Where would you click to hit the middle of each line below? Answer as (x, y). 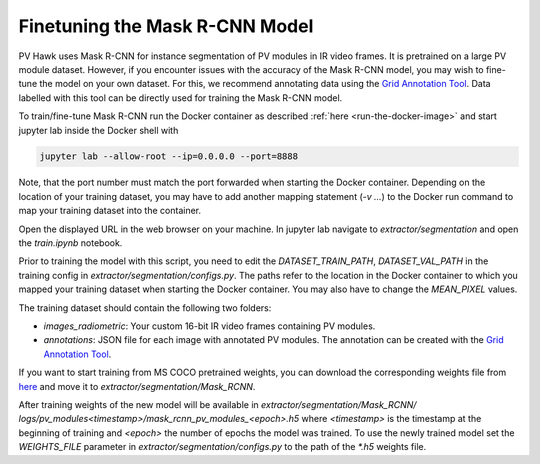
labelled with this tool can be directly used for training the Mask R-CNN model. (180, 97)
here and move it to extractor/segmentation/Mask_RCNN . (137, 386)
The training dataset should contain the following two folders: (145, 307)
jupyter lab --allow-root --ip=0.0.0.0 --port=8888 (169, 156)
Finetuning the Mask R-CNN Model (166, 26)
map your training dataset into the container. (110, 211)
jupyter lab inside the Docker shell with (98, 130)
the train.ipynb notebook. (70, 243)
